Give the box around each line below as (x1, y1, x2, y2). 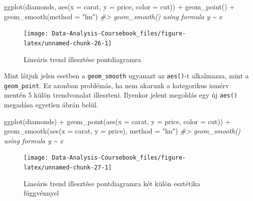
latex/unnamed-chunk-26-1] (24, 39, 112, 47)
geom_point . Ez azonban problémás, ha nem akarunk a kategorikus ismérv (4, 80, 229, 90)
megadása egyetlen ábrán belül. (4, 100, 98, 110)
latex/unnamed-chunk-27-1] (24, 164, 112, 171)
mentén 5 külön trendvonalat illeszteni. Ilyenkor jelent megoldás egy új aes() (4, 90, 238, 100)
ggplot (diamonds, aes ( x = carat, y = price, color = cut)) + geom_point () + (4, 1, 235, 11)
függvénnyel (24, 188, 59, 198)
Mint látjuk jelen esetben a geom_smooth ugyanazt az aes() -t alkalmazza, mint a (4, 70, 249, 81)
